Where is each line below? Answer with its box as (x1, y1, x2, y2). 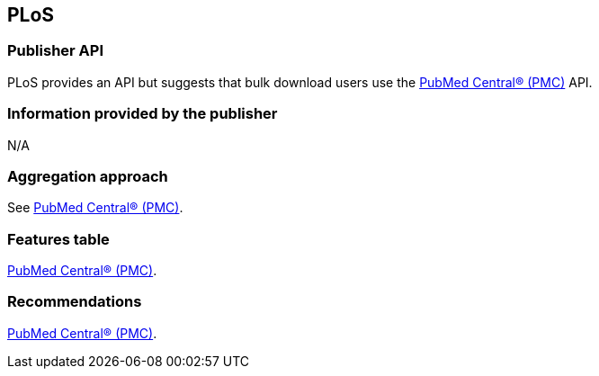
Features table (7, 229, 110, 248)
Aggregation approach (7, 166, 168, 185)
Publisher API (7, 41, 103, 60)
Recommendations (7, 292, 142, 311)
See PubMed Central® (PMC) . (7, 200, 183, 216)
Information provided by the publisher (7, 104, 278, 123)
